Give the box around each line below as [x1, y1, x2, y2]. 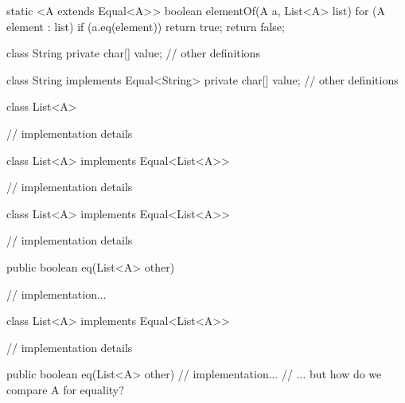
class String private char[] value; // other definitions [6, 45, 260, 61]
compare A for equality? [6, 381, 124, 397]
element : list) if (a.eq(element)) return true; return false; [6, 18, 285, 34]
